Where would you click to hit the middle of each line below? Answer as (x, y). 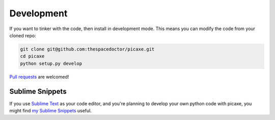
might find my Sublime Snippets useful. (50, 110)
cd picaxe (32, 56)
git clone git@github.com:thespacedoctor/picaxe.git (87, 49)
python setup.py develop (51, 63)
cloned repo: (23, 35)
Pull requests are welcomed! (39, 77)
